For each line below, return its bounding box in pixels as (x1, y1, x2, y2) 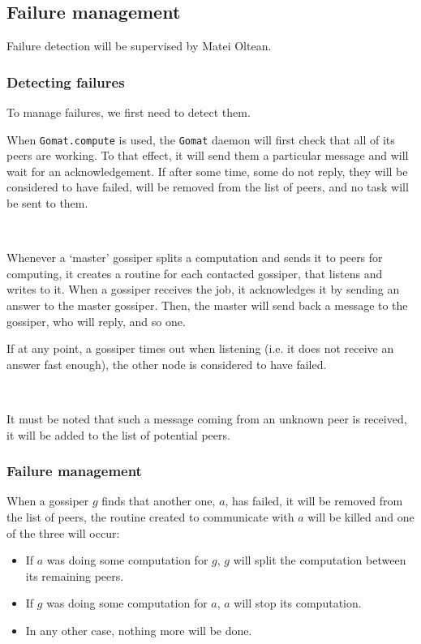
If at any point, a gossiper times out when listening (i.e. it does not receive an (6, 340, 394, 357)
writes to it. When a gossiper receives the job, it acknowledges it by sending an (6, 281, 400, 298)
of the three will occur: (6, 524, 120, 541)
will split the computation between (233, 552, 406, 569)
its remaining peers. (25, 567, 124, 584)
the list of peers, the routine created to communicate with (6, 508, 294, 525)
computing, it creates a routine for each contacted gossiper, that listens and (6, 264, 383, 281)
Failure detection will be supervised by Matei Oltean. (6, 37, 272, 54)
